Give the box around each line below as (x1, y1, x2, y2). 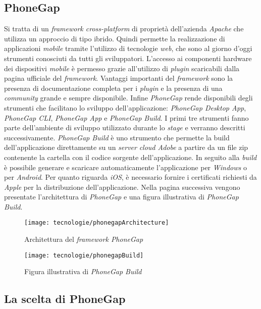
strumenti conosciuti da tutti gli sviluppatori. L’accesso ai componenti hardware (4, 53, 252, 63)
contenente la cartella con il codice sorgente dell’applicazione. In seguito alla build (4, 151, 257, 162)
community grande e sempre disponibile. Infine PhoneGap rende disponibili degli (4, 92, 253, 103)
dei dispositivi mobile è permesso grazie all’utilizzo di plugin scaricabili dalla (4, 63, 240, 73)
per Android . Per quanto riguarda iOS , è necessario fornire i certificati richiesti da (4, 172, 257, 182)
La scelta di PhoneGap (4, 291, 126, 306)
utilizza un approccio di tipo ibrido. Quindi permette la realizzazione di (4, 33, 225, 43)
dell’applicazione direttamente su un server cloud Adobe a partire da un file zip (4, 142, 248, 152)
